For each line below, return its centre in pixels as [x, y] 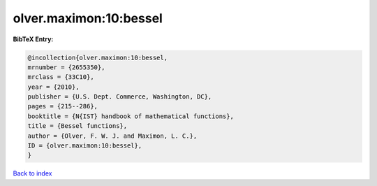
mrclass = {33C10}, [61, 77]
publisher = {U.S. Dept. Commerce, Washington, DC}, [120, 97]
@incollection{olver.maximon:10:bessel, [97, 57]
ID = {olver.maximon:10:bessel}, [85, 146]
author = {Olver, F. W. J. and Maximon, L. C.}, [112, 136]
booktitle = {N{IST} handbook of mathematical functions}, [131, 116]
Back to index [32, 173]
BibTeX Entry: [33, 39]
